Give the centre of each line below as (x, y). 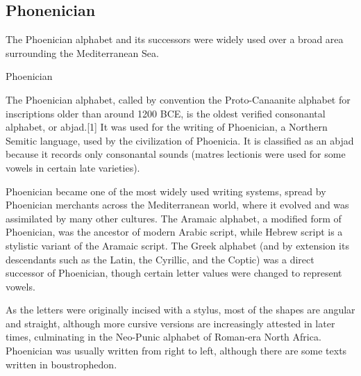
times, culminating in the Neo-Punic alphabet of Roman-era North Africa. (163, 337)
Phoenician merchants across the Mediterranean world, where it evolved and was (177, 205)
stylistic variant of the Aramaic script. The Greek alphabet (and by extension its (177, 245)
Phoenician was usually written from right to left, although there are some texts (176, 351)
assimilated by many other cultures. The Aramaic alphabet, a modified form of (174, 218)
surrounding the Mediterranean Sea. (82, 52)
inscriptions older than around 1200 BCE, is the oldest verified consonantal (166, 113)
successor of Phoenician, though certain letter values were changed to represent (174, 273)
